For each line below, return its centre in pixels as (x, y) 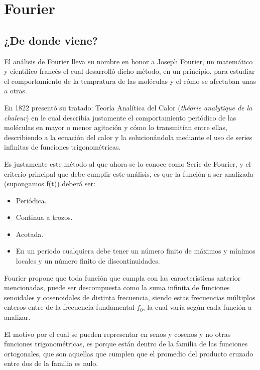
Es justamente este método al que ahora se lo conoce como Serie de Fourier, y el (127, 163)
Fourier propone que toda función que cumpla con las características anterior (122, 277)
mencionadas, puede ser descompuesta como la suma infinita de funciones (117, 287)
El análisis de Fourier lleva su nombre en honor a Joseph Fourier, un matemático (128, 61)
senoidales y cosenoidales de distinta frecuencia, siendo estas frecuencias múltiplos (130, 297)
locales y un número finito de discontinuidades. (88, 261)
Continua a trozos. (44, 217)
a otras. (16, 91)
